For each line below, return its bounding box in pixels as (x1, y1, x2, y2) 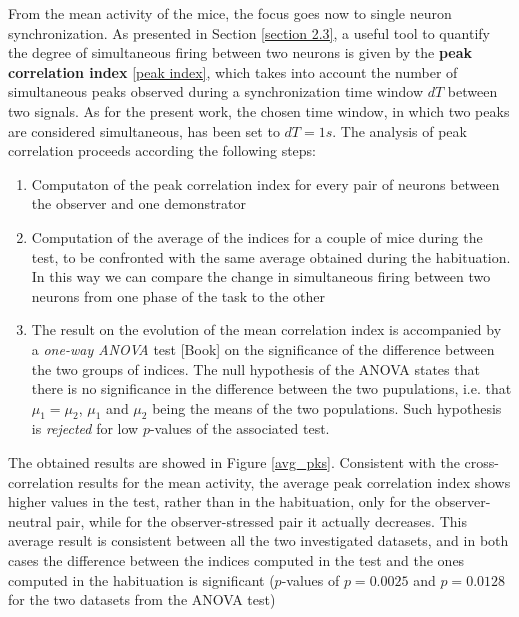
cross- (464, 452, 499, 473)
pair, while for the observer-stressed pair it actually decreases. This (56, 510, 467, 531)
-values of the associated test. (149, 418, 330, 439)
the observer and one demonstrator (31, 193, 246, 214)
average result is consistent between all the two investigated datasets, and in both (8, 530, 509, 551)
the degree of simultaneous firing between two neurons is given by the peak (8, 42, 472, 63)
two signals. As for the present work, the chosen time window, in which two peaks (8, 100, 510, 121)
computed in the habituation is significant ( (8, 569, 275, 590)
